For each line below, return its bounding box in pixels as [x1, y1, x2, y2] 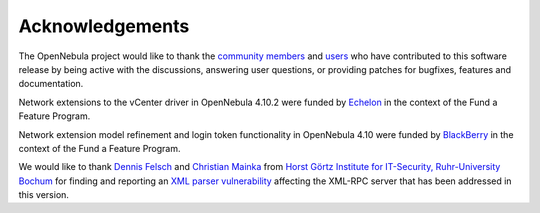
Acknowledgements [18, 15, 190, 37]
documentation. [18, 78, 84, 90]
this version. [18, 189, 70, 201]
